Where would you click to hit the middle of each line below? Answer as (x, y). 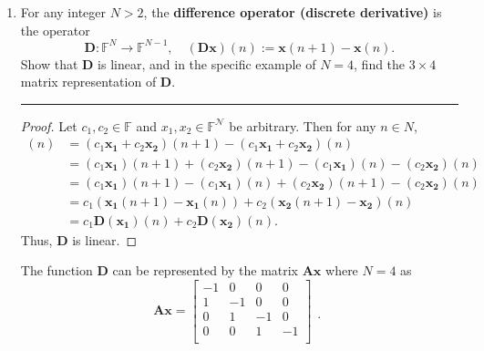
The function (57, 270)
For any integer (63, 12)
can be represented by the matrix (206, 270)
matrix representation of (88, 82)
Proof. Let (49, 125)
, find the (380, 63)
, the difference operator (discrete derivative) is (293, 12)
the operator (55, 30)
